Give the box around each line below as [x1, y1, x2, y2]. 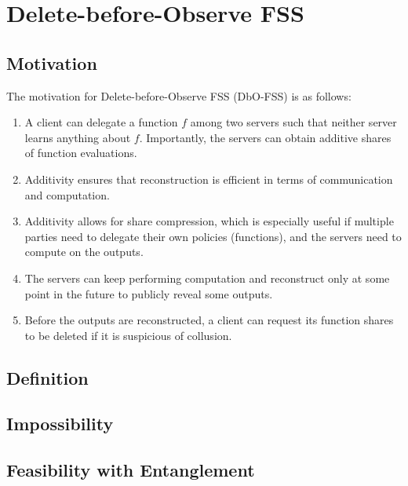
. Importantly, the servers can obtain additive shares [139, 129, 392, 145]
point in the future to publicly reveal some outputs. [24, 285, 273, 301]
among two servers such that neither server [190, 114, 397, 130]
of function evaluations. [24, 144, 137, 161]
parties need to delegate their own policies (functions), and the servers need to [24, 228, 402, 244]
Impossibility [6, 411, 114, 436]
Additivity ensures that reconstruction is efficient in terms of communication [24, 170, 393, 187]
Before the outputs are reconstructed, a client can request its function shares [24, 312, 394, 328]
